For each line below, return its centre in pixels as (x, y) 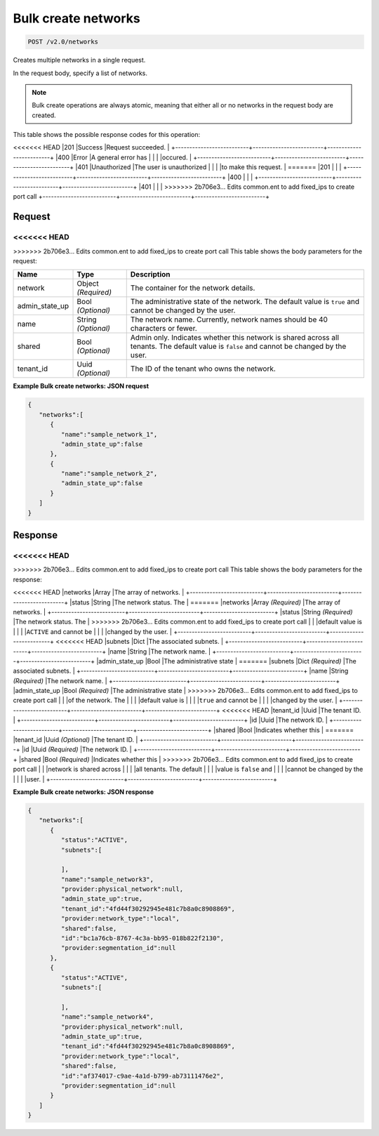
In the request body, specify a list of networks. (80, 73)
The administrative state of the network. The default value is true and (245, 302)
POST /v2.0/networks (63, 42)
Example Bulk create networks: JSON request (81, 386)
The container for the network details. (193, 288)
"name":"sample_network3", (107, 879)
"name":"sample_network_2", (109, 474)
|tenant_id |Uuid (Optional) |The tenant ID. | (75, 740)
